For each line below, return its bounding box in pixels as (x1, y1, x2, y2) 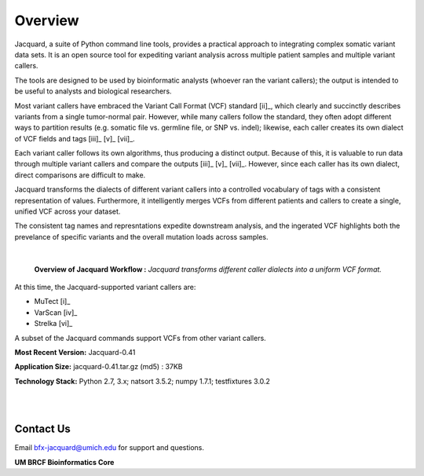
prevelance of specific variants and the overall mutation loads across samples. (14, 232, 269, 241)
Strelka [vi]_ (34, 319, 73, 328)
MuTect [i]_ (34, 297, 71, 306)
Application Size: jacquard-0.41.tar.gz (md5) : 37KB (14, 362, 184, 372)
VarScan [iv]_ (34, 307, 78, 317)
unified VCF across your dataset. (14, 207, 121, 216)
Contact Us (14, 423, 71, 436)
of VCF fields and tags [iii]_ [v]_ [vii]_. (14, 134, 135, 143)
